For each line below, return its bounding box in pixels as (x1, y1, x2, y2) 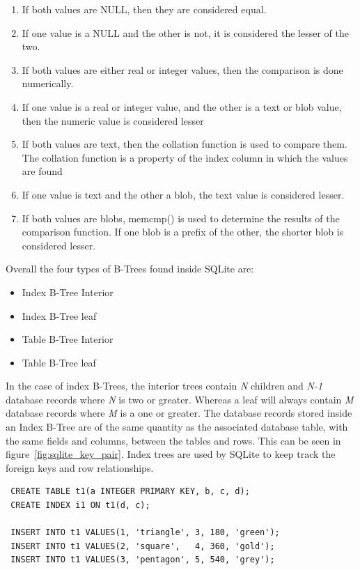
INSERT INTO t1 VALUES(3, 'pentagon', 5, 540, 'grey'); (10, 555, 275, 565)
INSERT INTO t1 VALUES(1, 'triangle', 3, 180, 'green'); (10, 527, 280, 538)
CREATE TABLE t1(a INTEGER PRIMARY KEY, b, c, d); (10, 486, 250, 497)
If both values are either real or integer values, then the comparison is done (22, 62, 343, 77)
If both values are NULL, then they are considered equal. (22, 2, 267, 16)
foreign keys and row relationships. (6, 460, 154, 475)
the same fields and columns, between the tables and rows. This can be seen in (6, 433, 341, 447)
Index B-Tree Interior (22, 284, 114, 299)
